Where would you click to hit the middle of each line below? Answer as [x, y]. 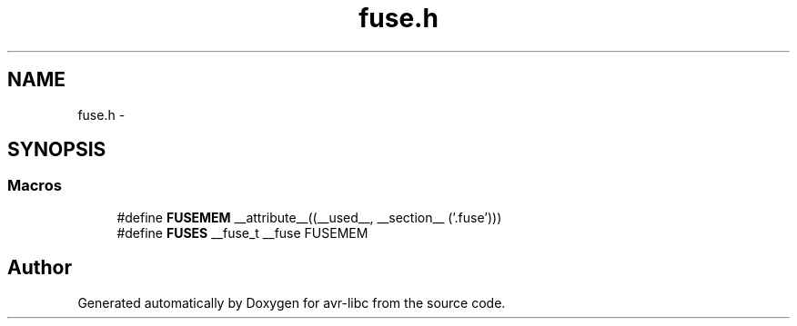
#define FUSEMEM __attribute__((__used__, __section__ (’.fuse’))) [309, 217]
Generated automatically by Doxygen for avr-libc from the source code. [292, 302]
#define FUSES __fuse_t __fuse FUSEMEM [242, 232]
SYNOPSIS [57, 150]
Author [40, 268]
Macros [35, 186]
